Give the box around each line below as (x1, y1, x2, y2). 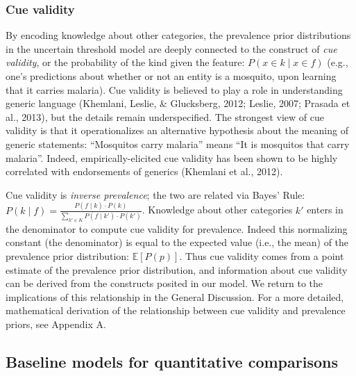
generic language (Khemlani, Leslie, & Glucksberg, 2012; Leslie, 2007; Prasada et (6, 96, 350, 111)
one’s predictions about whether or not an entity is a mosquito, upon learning (6, 69, 337, 83)
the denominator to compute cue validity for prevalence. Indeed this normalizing (6, 221, 348, 236)
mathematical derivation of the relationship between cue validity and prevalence (6, 303, 346, 318)
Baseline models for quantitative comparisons (6, 351, 338, 372)
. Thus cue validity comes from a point (179, 249, 344, 263)
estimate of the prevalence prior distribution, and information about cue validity (6, 262, 348, 277)
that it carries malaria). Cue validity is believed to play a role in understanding (6, 82, 343, 97)
